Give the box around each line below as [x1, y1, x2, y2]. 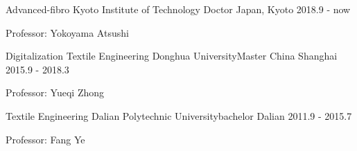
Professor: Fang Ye [6, 132, 85, 146]
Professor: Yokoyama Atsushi [6, 25, 129, 39]
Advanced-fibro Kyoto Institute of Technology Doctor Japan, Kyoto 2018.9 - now [6, 2, 351, 16]
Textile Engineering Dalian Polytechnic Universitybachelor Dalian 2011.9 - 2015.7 [6, 108, 352, 123]
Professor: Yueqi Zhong [6, 85, 105, 100]
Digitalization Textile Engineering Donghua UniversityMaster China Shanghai [6, 48, 338, 63]
